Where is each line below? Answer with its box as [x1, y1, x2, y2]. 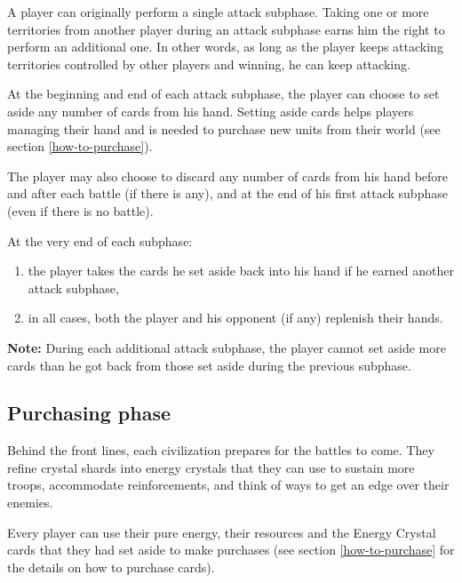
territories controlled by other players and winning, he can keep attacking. [7, 54, 410, 73]
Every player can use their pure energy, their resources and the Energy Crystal [7, 523, 436, 541]
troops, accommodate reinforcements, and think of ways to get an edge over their [7, 475, 450, 494]
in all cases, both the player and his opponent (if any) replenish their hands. [28, 308, 443, 327]
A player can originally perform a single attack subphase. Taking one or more [7, 3, 429, 20]
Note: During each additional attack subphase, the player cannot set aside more [7, 338, 446, 356]
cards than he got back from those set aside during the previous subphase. [7, 355, 411, 374]
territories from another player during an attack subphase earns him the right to [7, 20, 445, 38]
